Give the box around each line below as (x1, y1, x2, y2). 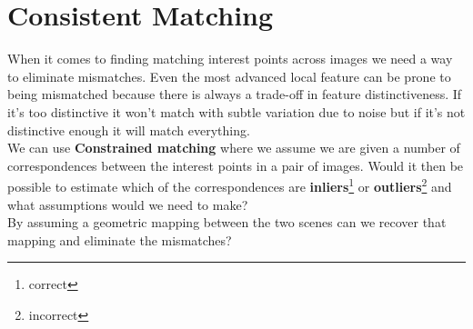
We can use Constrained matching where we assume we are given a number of (7, 138, 460, 157)
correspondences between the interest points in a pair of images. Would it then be (7, 155, 464, 174)
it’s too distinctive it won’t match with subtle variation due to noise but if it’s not (7, 102, 466, 121)
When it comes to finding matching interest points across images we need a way (7, 49, 453, 68)
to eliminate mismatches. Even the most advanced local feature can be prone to (7, 66, 451, 85)
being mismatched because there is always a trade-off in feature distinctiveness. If (7, 85, 462, 104)
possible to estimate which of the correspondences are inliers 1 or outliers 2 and (7, 174, 452, 195)
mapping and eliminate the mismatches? (7, 230, 232, 249)
